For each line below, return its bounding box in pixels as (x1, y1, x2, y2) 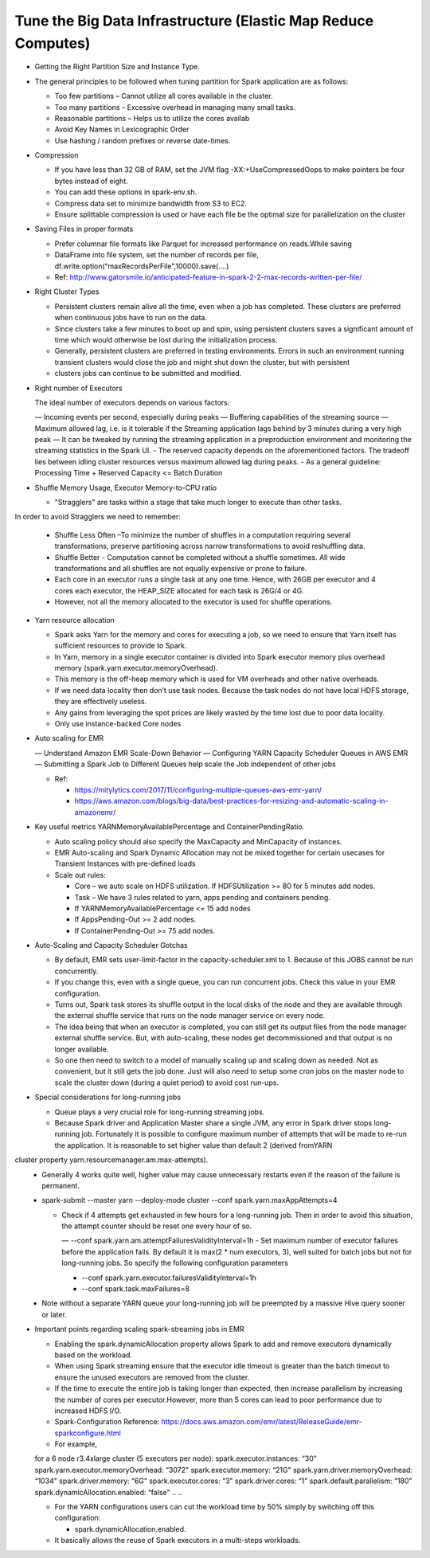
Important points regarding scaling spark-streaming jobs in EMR (34, 1325, 244, 1334)
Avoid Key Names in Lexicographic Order (54, 124, 190, 135)
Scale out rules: (54, 870, 107, 879)
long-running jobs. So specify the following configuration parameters (61, 1259, 288, 1268)
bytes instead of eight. (54, 176, 129, 186)
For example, (54, 1439, 98, 1449)
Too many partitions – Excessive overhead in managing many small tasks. (54, 102, 296, 112)
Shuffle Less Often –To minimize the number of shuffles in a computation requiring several (54, 530, 351, 539)
